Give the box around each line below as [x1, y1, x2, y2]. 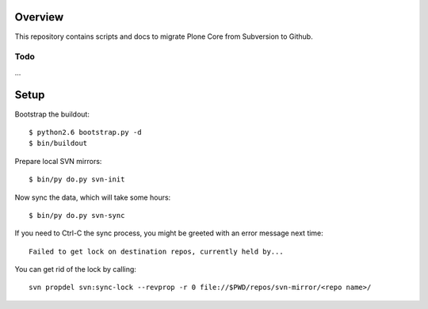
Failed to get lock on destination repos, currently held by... [29, 246, 285, 256]
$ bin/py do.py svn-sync [29, 211, 125, 219]
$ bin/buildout [29, 139, 88, 148]
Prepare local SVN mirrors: [14, 156, 102, 166]
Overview [14, 10, 64, 24]
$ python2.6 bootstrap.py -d [29, 128, 142, 136]
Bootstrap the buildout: [14, 109, 90, 119]
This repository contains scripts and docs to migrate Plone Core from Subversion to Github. [14, 32, 313, 41]
